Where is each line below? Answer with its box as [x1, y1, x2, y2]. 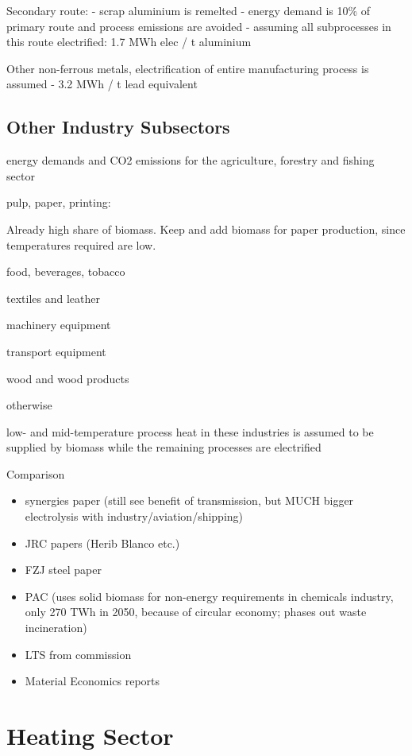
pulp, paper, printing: [6, 194, 111, 211]
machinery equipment [6, 316, 111, 333]
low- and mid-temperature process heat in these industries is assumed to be [6, 423, 374, 440]
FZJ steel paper [25, 561, 102, 578]
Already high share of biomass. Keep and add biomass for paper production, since [6, 220, 406, 237]
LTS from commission [25, 646, 132, 662]
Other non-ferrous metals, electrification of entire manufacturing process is [6, 60, 369, 76]
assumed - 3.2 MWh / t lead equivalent [6, 76, 198, 92]
